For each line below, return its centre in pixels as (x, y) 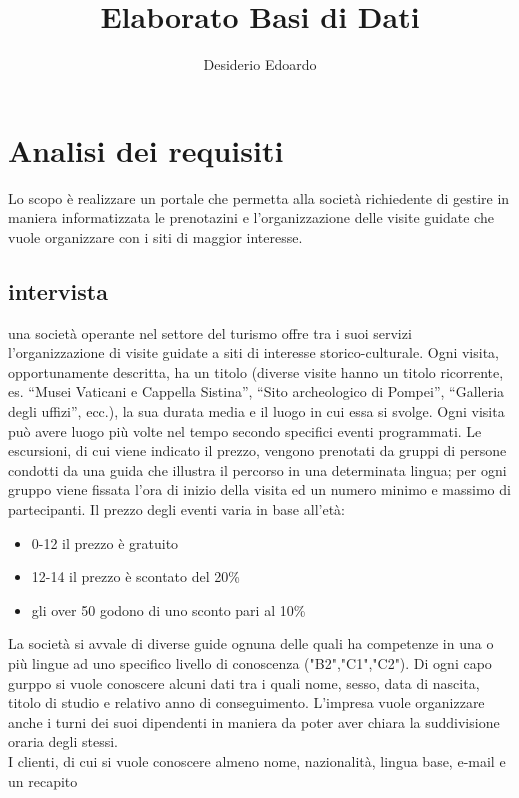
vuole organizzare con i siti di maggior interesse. (155, 236)
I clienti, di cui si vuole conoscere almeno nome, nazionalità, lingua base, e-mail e (257, 760)
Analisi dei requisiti (146, 149)
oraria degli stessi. (63, 741)
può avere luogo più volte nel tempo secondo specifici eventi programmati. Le (245, 430)
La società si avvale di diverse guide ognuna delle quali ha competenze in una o (251, 643)
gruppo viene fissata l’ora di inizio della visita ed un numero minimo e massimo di (259, 489)
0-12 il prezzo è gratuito (105, 542)
